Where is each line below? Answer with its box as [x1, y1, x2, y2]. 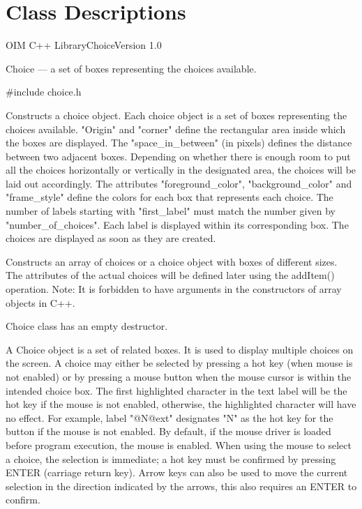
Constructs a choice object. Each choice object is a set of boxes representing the [6, 107, 347, 122]
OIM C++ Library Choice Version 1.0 [6, 38, 162, 52]
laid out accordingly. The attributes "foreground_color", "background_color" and [6, 176, 352, 190]
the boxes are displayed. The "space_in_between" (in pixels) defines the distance [6, 135, 352, 150]
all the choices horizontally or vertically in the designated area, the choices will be [6, 162, 356, 177]
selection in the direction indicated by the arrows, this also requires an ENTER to [6, 478, 357, 493]
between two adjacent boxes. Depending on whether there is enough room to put [6, 149, 351, 163]
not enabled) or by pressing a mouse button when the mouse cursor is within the [6, 370, 352, 383]
